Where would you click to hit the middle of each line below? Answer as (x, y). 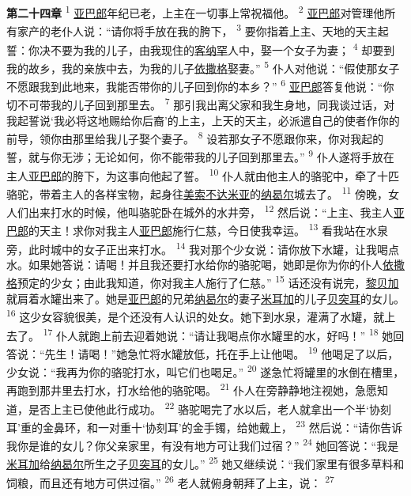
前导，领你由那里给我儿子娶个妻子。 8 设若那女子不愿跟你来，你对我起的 (195, 137)
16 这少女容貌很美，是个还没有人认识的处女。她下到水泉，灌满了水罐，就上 (201, 315)
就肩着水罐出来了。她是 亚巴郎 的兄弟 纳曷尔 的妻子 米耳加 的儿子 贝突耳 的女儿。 (205, 298)
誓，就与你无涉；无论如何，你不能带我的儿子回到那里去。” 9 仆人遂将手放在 (200, 155)
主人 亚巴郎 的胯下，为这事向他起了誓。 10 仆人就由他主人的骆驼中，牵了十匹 (203, 174)
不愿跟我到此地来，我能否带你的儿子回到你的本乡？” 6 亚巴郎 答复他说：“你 (200, 85)
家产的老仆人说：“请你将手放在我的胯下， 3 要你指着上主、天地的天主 (197, 30)
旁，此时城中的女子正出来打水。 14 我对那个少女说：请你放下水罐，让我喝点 (203, 248)
